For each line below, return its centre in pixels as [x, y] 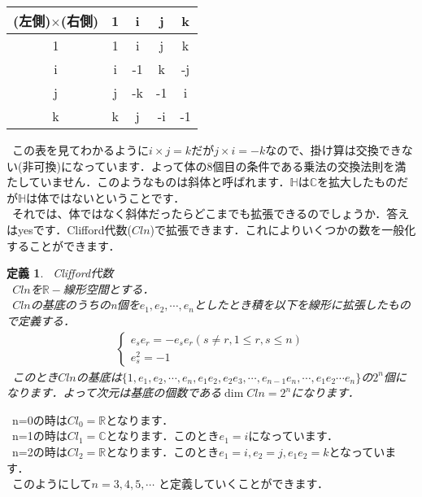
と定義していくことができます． [243, 484]
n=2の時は [39, 451]
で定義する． [41, 320]
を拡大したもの [357, 182]
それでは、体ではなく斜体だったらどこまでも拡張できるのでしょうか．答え [211, 214]
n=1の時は [39, 436]
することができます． [63, 245]
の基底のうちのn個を [85, 305]
